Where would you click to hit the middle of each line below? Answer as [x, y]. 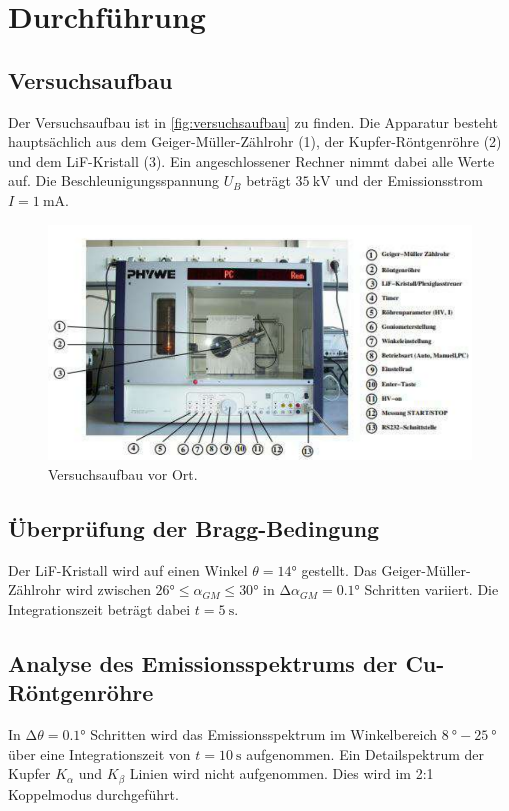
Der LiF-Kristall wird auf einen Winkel [128, 569]
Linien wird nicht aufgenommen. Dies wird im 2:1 [281, 773]
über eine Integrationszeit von [99, 753]
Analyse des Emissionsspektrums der [203, 662]
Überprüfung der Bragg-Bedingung [194, 527]
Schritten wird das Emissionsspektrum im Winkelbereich [264, 734]
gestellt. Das [339, 569]
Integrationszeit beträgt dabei [99, 608]
